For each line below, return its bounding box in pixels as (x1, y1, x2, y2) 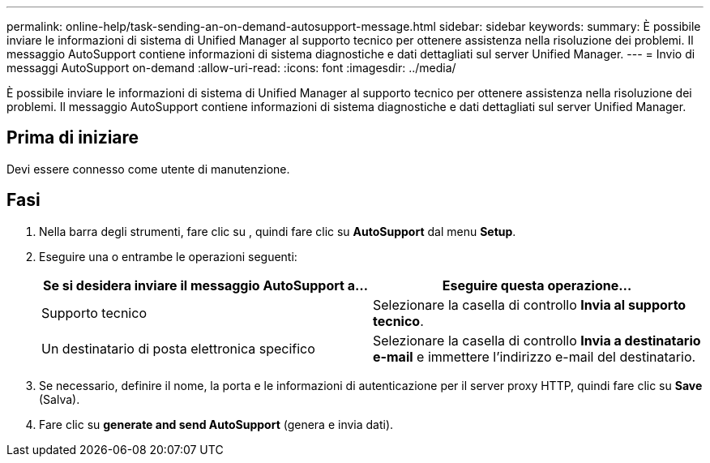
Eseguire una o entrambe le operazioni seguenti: (39, 249, 297, 264)
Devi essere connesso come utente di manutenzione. (6, 161, 290, 176)
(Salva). (39, 392, 80, 406)
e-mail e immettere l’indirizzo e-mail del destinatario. (373, 348, 696, 365)
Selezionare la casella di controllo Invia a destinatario (373, 332, 701, 349)
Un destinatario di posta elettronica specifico (41, 340, 315, 357)
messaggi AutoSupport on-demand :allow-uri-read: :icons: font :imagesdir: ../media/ (6, 61, 456, 75)
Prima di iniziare (6, 127, 139, 148)
